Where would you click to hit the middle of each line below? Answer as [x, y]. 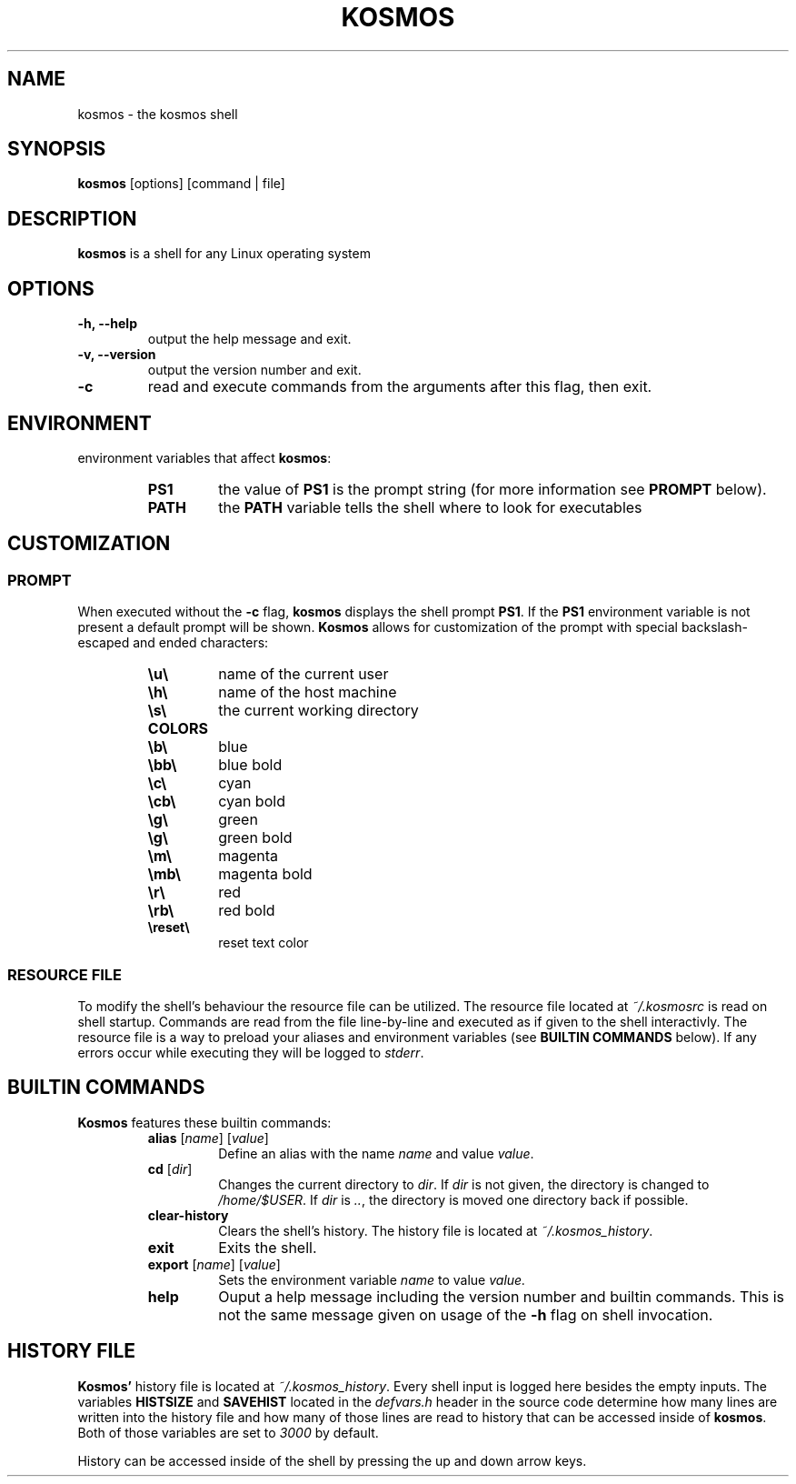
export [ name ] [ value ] [214, 1264]
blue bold [250, 765]
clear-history [188, 1215]
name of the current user [303, 674]
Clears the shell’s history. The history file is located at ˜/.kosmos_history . [436, 1230]
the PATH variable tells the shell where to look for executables [430, 507]
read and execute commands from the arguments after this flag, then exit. [400, 387]
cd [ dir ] [170, 1168]
